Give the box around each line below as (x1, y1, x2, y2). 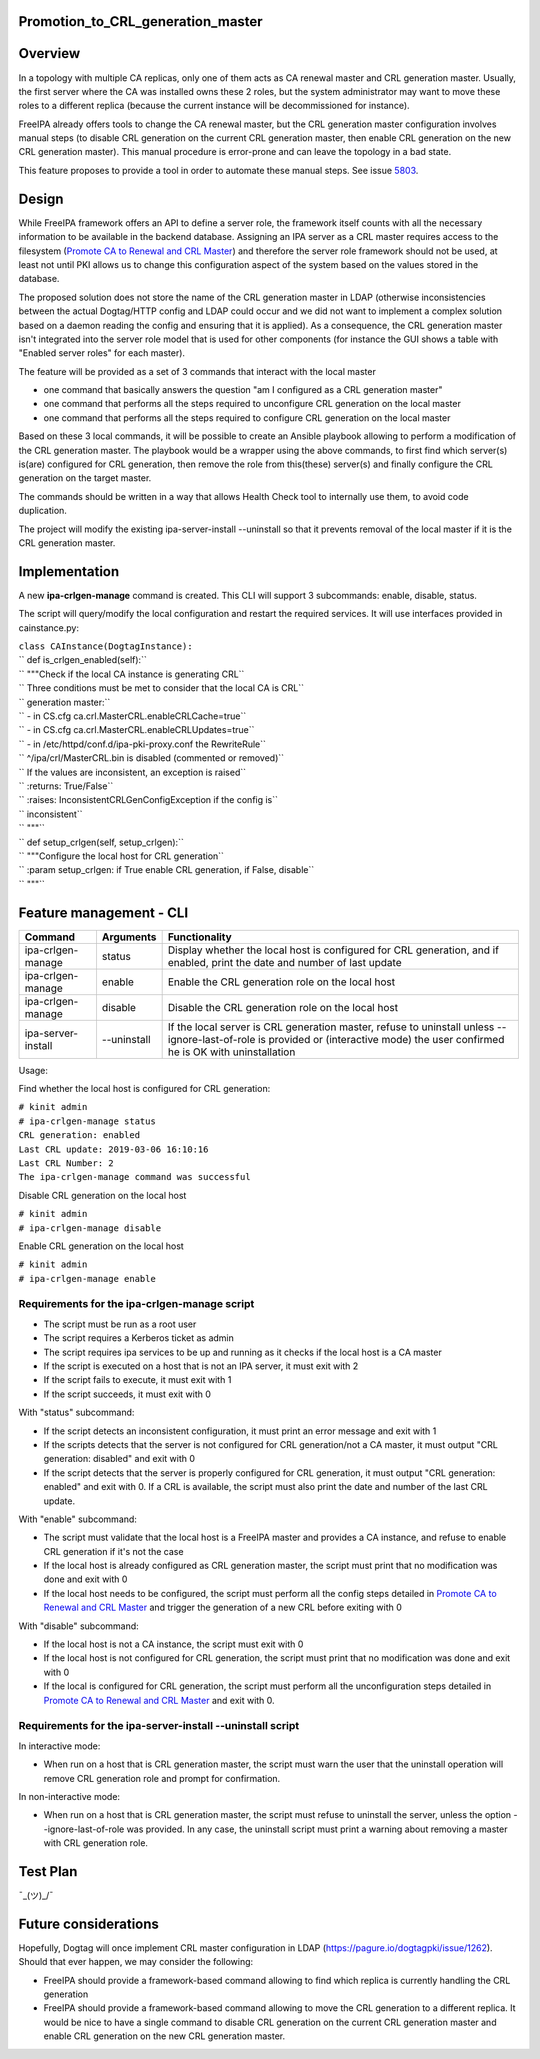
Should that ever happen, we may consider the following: (18, 1956, 254, 1968)
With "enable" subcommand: (18, 1513, 137, 1525)
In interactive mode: (18, 1740, 101, 1752)
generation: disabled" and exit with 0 (43, 1453, 195, 1465)
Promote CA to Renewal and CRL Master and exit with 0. (43, 1694, 275, 1706)
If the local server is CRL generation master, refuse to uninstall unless (167, 1020, 495, 1034)
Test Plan (18, 1863, 78, 1880)
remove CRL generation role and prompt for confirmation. (43, 1772, 281, 1784)
